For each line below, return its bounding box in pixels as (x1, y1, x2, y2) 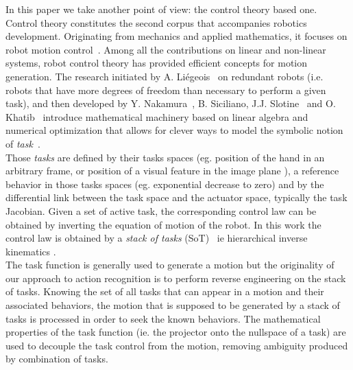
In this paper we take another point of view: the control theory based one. (5, 2, 317, 16)
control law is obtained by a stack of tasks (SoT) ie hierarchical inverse (5, 231, 308, 245)
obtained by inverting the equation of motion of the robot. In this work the (5, 217, 321, 231)
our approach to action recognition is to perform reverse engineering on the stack (5, 270, 346, 285)
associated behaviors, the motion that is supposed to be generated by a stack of (5, 298, 340, 312)
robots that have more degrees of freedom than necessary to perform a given (5, 82, 326, 97)
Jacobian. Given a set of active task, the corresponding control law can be (5, 203, 317, 218)
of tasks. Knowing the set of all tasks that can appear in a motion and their (5, 284, 324, 299)
